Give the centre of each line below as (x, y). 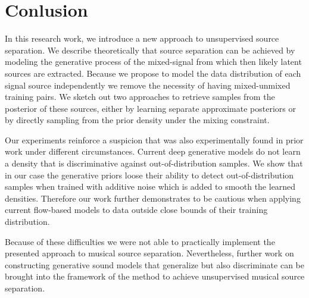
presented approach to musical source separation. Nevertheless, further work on (149, 253)
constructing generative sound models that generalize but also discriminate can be (154, 264)
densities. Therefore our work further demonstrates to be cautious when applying (153, 198)
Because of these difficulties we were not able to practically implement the (140, 241)
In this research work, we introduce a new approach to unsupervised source (142, 38)
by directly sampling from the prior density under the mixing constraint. (137, 120)
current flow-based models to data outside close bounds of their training (136, 210)
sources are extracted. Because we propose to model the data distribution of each (153, 73)
